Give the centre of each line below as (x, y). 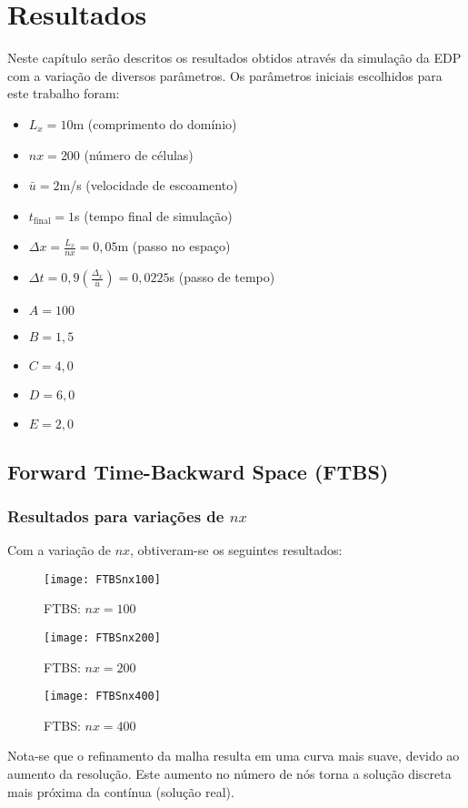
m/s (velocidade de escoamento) (149, 185)
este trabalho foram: (64, 93)
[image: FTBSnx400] (102, 697)
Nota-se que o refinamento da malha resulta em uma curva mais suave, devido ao (234, 756)
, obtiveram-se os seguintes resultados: (236, 550)
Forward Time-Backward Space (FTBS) (198, 471)
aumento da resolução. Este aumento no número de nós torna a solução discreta (229, 774)
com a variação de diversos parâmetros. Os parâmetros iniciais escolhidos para (225, 75)
